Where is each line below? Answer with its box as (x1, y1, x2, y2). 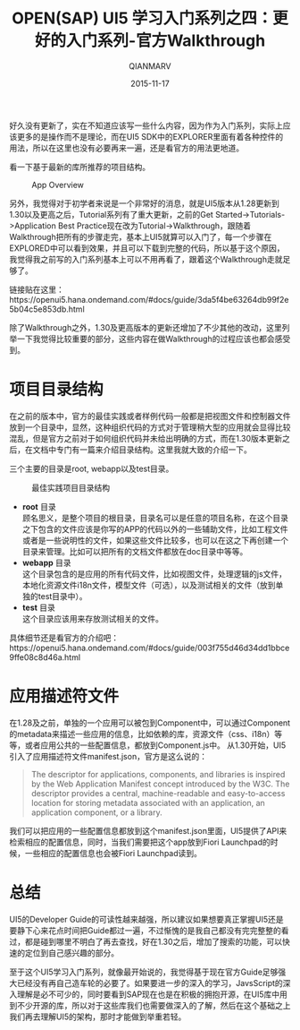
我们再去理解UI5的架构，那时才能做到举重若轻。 (9, 1011, 187, 1022)
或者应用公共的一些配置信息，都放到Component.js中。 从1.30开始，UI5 (24, 740, 287, 751)
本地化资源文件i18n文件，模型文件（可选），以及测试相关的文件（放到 (21, 579, 276, 590)
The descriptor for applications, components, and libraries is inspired (30, 768, 286, 779)
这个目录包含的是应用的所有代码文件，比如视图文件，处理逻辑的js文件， (21, 568, 287, 579)
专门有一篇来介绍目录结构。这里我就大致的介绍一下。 (55, 444, 252, 455)
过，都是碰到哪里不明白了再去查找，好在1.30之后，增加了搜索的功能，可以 (9, 936, 283, 947)
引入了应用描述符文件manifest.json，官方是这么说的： (9, 751, 208, 761)
